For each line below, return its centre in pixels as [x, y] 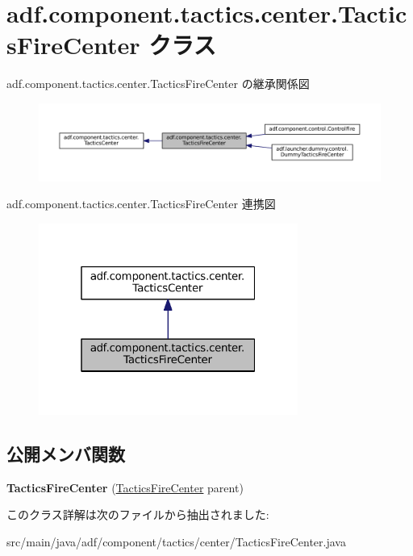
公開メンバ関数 [66, 453]
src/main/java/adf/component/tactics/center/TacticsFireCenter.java [176, 541]
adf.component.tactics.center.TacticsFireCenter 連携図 [141, 204]
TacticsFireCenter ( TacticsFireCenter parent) [125, 487]
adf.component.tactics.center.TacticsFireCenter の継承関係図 [158, 84]
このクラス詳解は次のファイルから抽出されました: [138, 514]
